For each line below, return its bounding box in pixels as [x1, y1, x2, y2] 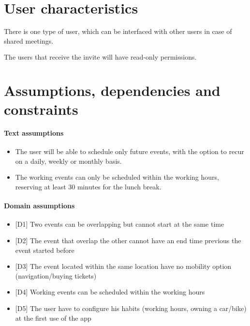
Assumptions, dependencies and [4, 80, 221, 100]
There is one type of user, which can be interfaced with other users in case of [4, 26, 232, 36]
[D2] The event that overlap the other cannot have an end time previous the [15, 235, 241, 246]
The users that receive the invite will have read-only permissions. [4, 52, 197, 62]
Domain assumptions [4, 201, 75, 211]
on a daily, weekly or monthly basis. [15, 155, 122, 166]
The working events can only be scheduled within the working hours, [15, 172, 219, 182]
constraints [4, 99, 78, 119]
